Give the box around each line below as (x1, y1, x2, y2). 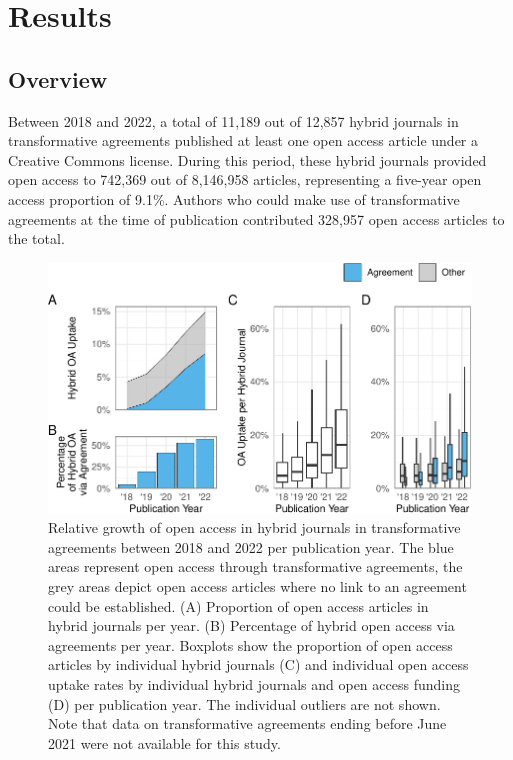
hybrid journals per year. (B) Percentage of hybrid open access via (48, 615, 455, 636)
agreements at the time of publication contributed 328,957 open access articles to (8, 208, 505, 229)
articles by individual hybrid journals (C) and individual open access (48, 654, 469, 675)
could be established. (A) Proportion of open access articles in (48, 595, 429, 616)
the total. (8, 228, 65, 249)
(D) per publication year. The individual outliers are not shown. (48, 693, 441, 714)
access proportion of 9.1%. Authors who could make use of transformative (8, 188, 460, 209)
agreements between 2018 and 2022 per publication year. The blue (48, 536, 454, 557)
